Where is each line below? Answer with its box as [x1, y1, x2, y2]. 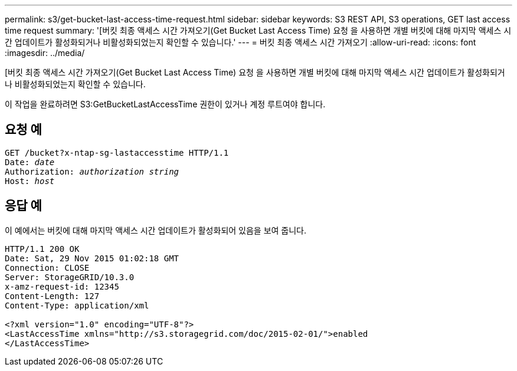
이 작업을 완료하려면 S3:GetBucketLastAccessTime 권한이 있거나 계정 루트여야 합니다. [5, 99, 326, 109]
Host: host [5, 176, 55, 186]
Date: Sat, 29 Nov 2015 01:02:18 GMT [5, 253, 179, 263]
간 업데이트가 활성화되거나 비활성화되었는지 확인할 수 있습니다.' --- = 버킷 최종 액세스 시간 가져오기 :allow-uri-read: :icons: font [5, 37, 476, 47]
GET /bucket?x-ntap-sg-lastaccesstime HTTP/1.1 [5, 147, 229, 157]
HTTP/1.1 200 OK [5, 244, 80, 254]
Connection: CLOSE [5, 262, 90, 272]
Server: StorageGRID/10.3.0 [5, 272, 135, 282]
